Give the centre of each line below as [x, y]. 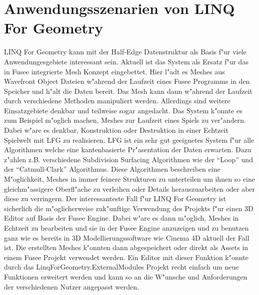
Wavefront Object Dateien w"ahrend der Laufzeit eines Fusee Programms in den [127, 81]
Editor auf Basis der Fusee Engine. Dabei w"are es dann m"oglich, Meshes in [121, 218]
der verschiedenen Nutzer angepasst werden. [71, 286]
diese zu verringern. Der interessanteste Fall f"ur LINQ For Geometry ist [115, 198]
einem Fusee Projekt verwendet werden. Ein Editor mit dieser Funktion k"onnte [126, 257]
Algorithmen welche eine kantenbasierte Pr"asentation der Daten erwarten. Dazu [128, 149]
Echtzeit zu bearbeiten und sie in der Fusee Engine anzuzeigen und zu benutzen [126, 228]
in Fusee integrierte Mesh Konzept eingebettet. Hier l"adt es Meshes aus [114, 71]
